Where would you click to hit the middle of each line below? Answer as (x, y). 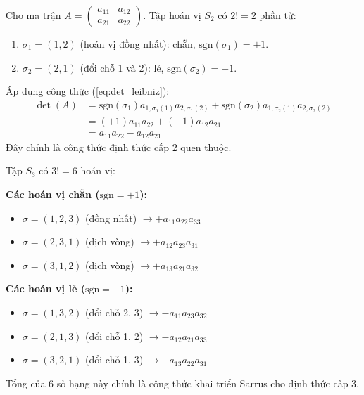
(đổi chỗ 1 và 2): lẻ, (122, 67)
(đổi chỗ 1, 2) (114, 336)
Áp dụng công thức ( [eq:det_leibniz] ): (88, 91)
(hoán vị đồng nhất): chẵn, (138, 44)
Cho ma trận (33, 15)
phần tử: (278, 15)
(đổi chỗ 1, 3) (114, 360)
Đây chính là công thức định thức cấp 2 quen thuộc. (119, 147)
